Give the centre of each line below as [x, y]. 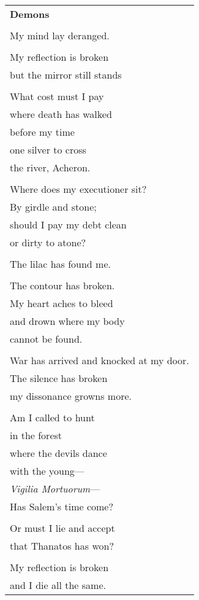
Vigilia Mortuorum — [55, 489]
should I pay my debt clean [68, 224]
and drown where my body [67, 321]
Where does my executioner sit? [78, 189]
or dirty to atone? [48, 242]
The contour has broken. [62, 285]
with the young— [47, 471]
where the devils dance [58, 453]
